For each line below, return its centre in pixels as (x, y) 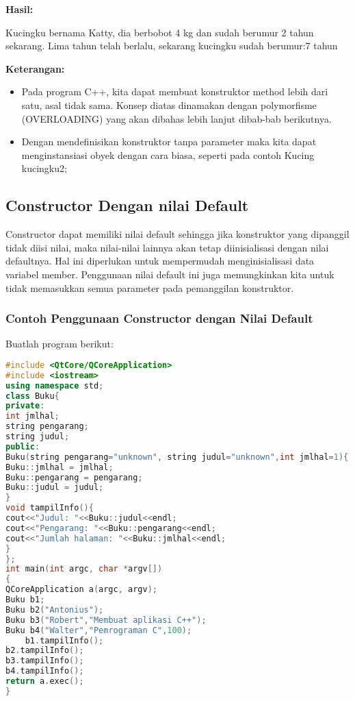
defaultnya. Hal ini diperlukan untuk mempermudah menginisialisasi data (160, 261)
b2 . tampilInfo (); (45, 651)
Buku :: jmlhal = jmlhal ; (60, 467)
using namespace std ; (55, 385)
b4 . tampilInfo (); (45, 671)
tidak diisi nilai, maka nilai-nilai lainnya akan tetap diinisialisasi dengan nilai (167, 247)
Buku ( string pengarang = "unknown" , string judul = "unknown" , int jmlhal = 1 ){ (177, 457)
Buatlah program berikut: (60, 344)
